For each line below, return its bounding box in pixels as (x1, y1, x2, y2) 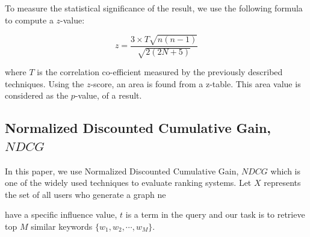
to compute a (5, 13, 54, 26)
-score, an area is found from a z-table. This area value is (90, 77, 301, 90)
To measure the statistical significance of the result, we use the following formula (5, 2, 303, 14)
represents (264, 176, 301, 189)
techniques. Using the (5, 77, 84, 90)
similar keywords (31, 220, 93, 232)
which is (270, 164, 300, 177)
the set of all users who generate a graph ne (5, 188, 166, 200)
